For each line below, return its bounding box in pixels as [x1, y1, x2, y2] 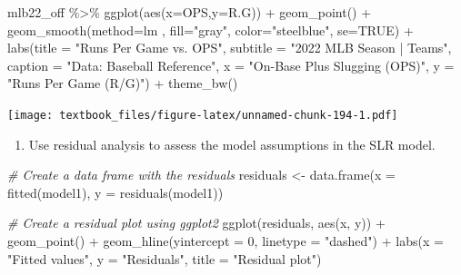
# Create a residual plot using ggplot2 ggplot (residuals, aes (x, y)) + [7, 213, 386, 232]
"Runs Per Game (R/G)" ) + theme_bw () [7, 74, 238, 93]
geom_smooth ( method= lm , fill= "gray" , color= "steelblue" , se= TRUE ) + [7, 20, 414, 39]
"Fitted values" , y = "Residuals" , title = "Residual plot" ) [7, 249, 322, 268]
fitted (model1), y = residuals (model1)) [7, 182, 224, 201]
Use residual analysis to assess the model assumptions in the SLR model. [28, 134, 436, 153]
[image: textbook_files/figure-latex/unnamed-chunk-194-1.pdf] [7, 108, 398, 122]
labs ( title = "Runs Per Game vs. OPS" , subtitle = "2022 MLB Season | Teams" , [7, 38, 452, 57]
